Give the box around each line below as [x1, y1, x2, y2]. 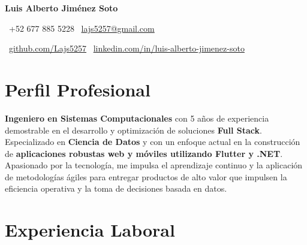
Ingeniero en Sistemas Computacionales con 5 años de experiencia [5, 111, 269, 124]
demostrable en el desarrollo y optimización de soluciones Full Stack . [5, 123, 262, 136]
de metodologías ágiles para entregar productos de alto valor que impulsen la [5, 170, 287, 183]
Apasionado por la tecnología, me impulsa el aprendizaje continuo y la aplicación [5, 159, 303, 171]
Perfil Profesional [5, 77, 151, 101]
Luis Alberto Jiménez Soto [5, 2, 118, 14]
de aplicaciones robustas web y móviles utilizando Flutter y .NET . [5, 147, 283, 159]
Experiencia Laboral [5, 217, 175, 242]
